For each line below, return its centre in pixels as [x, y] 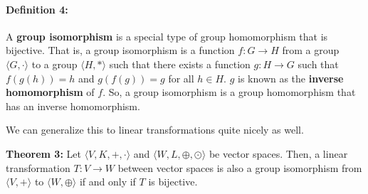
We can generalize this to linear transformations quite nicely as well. [155, 130]
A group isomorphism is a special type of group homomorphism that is [167, 36]
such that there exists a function [180, 64]
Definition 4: [37, 9]
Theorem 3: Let [43, 153]
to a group [54, 64]
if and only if [107, 182]
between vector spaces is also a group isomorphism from [240, 167]
